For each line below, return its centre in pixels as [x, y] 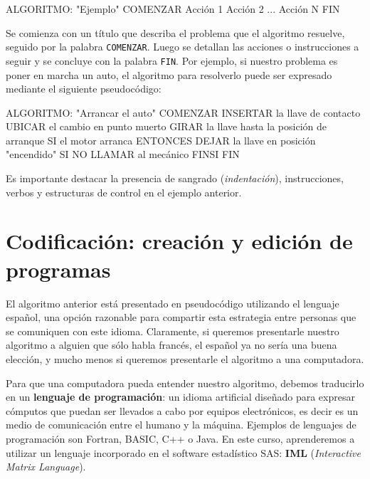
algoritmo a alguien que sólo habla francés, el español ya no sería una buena [171, 345]
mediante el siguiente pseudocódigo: [84, 89]
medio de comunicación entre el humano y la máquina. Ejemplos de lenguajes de [181, 425]
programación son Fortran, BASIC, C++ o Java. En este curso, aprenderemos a [180, 438]
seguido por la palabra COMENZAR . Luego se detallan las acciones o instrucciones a [183, 47]
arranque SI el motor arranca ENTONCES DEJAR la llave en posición [161, 140]
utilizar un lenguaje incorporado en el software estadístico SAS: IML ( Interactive [183, 452]
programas [58, 269]
